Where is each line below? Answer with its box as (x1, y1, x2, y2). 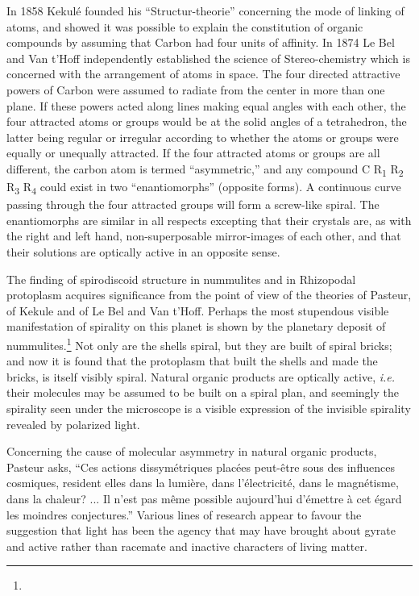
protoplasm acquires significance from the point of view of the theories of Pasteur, (6, 286, 412, 303)
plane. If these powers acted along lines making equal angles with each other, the (6, 97, 406, 114)
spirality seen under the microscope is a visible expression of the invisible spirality (6, 399, 411, 416)
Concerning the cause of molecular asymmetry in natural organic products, (6, 443, 377, 460)
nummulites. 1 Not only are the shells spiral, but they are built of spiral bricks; (6, 334, 392, 353)
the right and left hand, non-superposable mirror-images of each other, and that (6, 227, 401, 244)
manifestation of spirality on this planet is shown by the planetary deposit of (6, 318, 386, 335)
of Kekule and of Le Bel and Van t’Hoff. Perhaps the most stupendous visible (6, 302, 389, 319)
